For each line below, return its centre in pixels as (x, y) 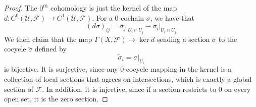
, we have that (172, 17)
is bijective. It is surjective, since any (61, 69)
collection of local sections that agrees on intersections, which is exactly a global (128, 79)
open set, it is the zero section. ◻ (56, 99)
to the (228, 39)
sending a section (184, 39)
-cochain (131, 17)
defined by (50, 49)
